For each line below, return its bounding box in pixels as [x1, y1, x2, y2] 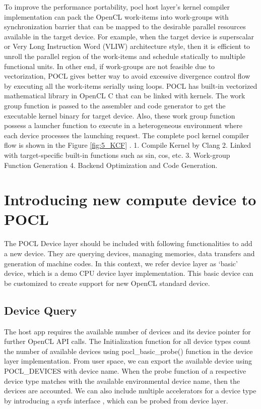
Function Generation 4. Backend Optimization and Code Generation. [4, 159, 218, 170]
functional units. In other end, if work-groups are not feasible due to [4, 61, 215, 71]
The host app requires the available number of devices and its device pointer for [4, 326, 251, 336]
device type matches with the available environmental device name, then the [4, 375, 240, 386]
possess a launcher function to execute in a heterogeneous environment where [4, 120, 243, 131]
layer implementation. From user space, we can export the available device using [4, 356, 252, 366]
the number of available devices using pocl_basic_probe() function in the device [4, 345, 253, 356]
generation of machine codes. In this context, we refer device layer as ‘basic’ [4, 258, 238, 268]
